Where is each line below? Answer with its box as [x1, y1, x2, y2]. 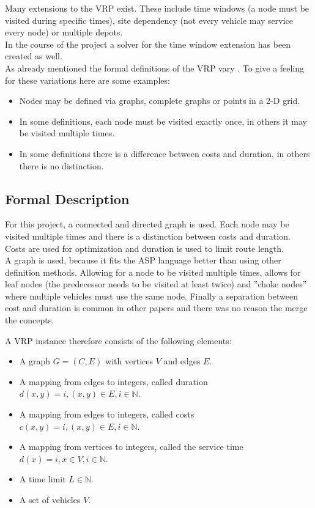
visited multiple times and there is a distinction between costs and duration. [5, 229, 291, 242]
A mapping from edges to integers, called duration [19, 375, 208, 388]
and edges [163, 355, 201, 367]
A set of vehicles [19, 493, 81, 506]
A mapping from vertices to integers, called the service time [19, 440, 243, 453]
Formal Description [5, 189, 130, 208]
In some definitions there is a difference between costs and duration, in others [19, 147, 310, 160]
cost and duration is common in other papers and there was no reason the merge [5, 301, 308, 314]
